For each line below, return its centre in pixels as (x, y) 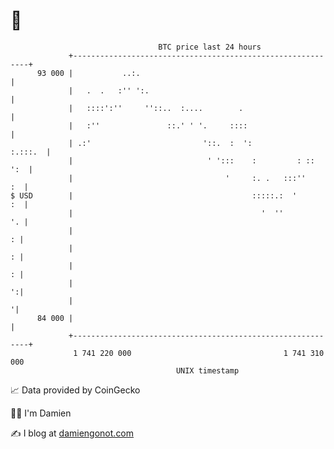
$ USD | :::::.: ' (154, 195)
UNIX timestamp (207, 370)
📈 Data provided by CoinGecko (75, 390)
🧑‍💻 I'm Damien (41, 413)
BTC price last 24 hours (210, 47)
